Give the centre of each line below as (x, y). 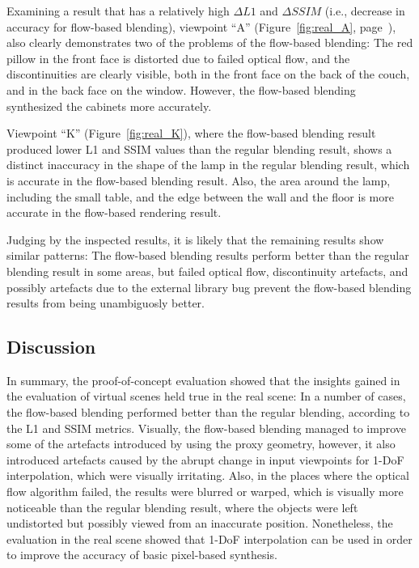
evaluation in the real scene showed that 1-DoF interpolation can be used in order (209, 538)
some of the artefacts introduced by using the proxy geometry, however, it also (201, 444)
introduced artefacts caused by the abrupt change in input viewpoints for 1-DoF (205, 459)
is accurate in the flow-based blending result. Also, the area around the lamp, (199, 180)
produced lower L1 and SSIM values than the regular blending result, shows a (199, 148)
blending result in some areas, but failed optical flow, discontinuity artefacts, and (207, 271)
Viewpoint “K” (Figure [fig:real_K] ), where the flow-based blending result (191, 133)
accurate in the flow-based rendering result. (114, 212)
